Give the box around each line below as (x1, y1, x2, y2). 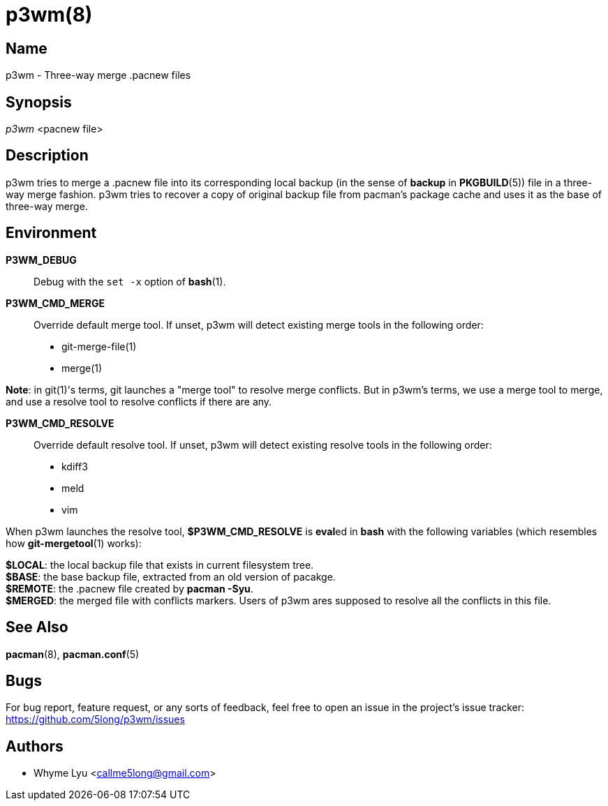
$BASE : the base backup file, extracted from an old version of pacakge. (6, 570, 336, 583)
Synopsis (6, 93, 72, 111)
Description (6, 147, 89, 165)
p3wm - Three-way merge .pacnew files (6, 69, 191, 82)
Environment (6, 224, 97, 242)
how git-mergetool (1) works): (6, 537, 142, 549)
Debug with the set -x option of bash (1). (34, 275, 226, 288)
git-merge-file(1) (61, 340, 137, 352)
